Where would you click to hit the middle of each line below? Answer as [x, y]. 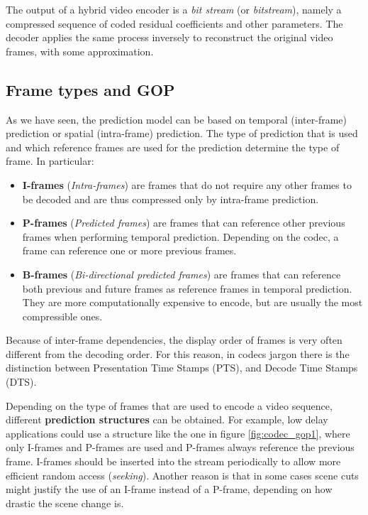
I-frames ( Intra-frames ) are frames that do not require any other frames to [187, 184]
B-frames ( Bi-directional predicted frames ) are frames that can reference [182, 274]
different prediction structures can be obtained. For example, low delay [167, 419]
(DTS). [21, 382]
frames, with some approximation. [80, 51]
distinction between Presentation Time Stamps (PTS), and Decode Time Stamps [182, 368]
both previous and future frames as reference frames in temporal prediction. [187, 288]
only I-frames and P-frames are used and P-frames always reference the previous [180, 447]
